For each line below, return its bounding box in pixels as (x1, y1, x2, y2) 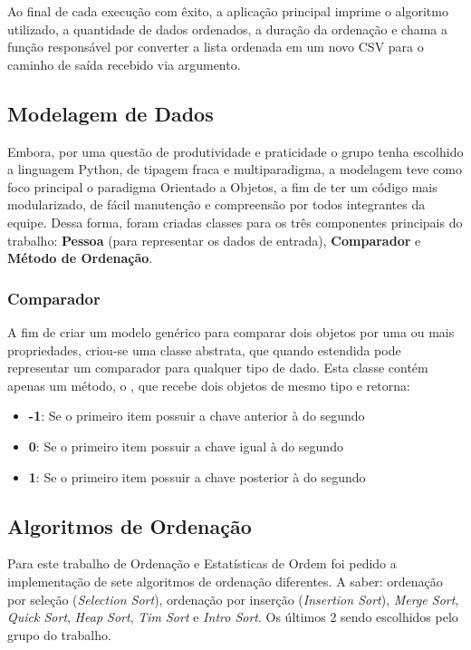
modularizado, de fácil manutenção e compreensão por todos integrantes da (7, 195, 426, 214)
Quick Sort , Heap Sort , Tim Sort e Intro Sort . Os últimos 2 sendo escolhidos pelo (7, 607, 458, 626)
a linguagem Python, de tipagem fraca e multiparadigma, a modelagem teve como (7, 160, 462, 179)
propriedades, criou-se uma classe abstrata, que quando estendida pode (7, 340, 401, 359)
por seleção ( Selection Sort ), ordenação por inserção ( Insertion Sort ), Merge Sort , (7, 589, 459, 608)
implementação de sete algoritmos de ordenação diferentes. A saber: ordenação (7, 571, 443, 590)
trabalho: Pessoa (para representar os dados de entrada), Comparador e (7, 230, 421, 249)
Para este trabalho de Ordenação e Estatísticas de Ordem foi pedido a (7, 554, 397, 573)
